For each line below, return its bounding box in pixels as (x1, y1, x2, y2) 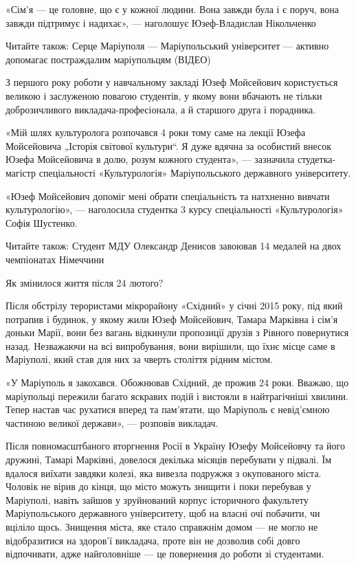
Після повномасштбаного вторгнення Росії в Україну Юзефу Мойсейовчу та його (5, 439, 345, 453)
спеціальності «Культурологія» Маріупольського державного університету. (38, 165, 351, 179)
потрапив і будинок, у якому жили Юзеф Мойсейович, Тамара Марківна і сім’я (5, 311, 338, 326)
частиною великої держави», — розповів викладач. (5, 415, 219, 430)
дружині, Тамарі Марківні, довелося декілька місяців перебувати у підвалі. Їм (5, 452, 332, 467)
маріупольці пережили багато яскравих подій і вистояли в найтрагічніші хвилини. (5, 388, 348, 403)
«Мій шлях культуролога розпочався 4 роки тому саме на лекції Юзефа (5, 125, 306, 140)
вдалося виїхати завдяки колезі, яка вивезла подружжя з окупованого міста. (5, 465, 322, 480)
